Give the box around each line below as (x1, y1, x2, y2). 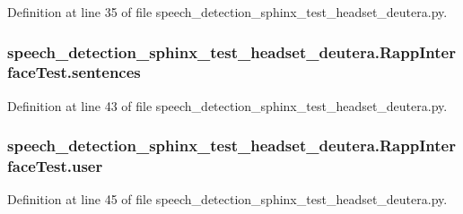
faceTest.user (7, 155, 103, 177)
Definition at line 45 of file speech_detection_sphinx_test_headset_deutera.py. (7, 190, 448, 209)
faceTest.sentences (7, 61, 141, 83)
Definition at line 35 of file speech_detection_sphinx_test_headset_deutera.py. (7, 3, 448, 21)
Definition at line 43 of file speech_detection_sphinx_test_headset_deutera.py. (7, 96, 448, 115)
